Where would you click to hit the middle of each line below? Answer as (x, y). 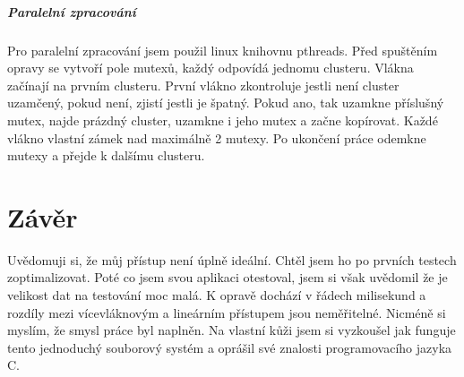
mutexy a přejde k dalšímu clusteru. (106, 155)
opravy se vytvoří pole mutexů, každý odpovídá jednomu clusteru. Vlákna (211, 68)
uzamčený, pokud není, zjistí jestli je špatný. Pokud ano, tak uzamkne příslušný (226, 103)
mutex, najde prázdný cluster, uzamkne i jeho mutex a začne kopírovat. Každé (223, 120)
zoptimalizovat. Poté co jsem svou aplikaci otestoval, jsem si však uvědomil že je (228, 277)
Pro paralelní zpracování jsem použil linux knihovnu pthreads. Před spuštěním (223, 50)
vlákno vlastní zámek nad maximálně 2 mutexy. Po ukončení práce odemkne (217, 137)
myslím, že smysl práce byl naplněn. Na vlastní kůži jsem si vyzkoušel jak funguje (232, 330)
